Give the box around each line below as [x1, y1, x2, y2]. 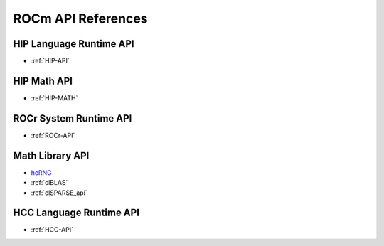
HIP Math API [13, 75, 73, 87]
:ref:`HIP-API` [31, 57, 70, 65]
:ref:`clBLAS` [31, 178, 68, 187]
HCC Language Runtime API [13, 207, 140, 219]
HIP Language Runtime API [13, 38, 134, 50]
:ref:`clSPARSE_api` [31, 188, 88, 197]
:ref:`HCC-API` [31, 225, 74, 234]
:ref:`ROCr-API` [31, 131, 75, 139]
